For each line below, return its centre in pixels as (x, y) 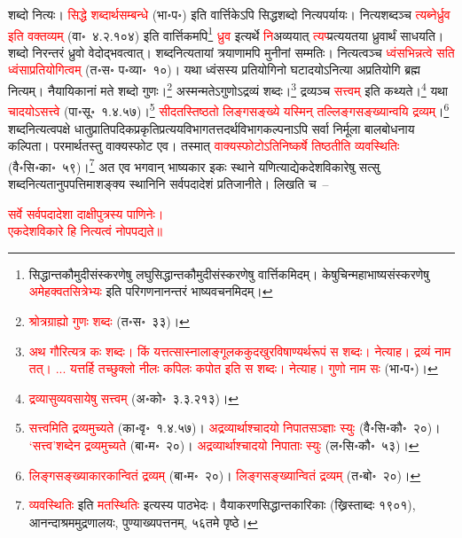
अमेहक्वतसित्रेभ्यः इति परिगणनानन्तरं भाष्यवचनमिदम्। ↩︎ (151, 291)
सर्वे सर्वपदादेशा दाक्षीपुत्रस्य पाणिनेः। (86, 213)
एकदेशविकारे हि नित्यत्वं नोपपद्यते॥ (85, 231)
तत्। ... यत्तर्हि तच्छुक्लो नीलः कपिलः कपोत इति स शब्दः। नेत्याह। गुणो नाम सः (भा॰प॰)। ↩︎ (233, 368)
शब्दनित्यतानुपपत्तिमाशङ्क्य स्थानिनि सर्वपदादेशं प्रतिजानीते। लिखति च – (168, 183)
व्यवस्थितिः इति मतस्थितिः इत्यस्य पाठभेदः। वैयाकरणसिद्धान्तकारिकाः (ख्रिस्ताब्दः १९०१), (222, 505)
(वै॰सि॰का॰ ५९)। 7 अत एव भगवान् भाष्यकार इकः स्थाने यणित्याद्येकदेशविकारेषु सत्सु (194, 165)
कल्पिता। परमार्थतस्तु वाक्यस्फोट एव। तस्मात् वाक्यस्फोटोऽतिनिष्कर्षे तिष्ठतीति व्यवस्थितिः (204, 146)
